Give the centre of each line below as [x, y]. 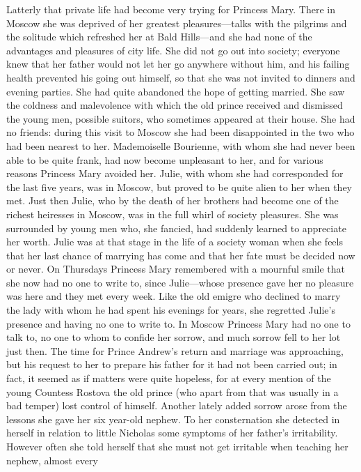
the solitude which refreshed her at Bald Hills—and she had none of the [159, 37]
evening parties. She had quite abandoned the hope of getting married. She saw [176, 91]
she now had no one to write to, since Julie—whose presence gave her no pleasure [180, 282]
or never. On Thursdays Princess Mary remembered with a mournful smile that [176, 269]
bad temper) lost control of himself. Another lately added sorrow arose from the [177, 405]
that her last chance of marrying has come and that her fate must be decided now [181, 255]
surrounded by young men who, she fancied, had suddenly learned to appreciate [176, 228]
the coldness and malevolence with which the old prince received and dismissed [175, 105]
